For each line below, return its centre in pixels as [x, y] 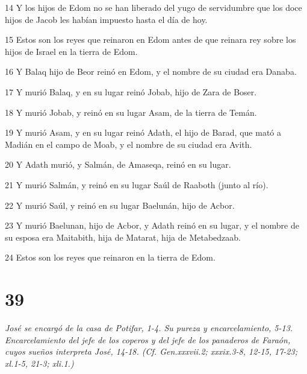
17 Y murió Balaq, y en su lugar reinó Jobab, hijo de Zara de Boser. [131, 91]
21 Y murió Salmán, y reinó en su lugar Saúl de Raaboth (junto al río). [137, 184]
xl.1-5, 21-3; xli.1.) [39, 363]
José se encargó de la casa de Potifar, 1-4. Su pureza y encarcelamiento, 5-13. [149, 328]
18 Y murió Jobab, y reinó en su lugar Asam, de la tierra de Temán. [131, 112]
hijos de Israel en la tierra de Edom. [71, 51]
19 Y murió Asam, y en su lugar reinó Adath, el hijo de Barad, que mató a [143, 132]
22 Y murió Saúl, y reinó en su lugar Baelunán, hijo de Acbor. [120, 205]
